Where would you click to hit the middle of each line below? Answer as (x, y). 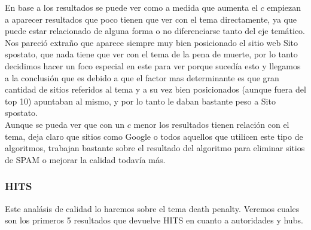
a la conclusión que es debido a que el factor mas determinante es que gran (142, 77)
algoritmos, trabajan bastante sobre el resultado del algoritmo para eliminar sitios (155, 148)
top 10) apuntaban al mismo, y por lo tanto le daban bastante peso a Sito (140, 101)
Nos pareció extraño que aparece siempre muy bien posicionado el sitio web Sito (152, 42)
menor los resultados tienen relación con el (211, 124)
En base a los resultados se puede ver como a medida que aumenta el (131, 7)
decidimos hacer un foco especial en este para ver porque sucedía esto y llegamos (153, 65)
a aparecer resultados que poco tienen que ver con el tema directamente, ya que (151, 19)
